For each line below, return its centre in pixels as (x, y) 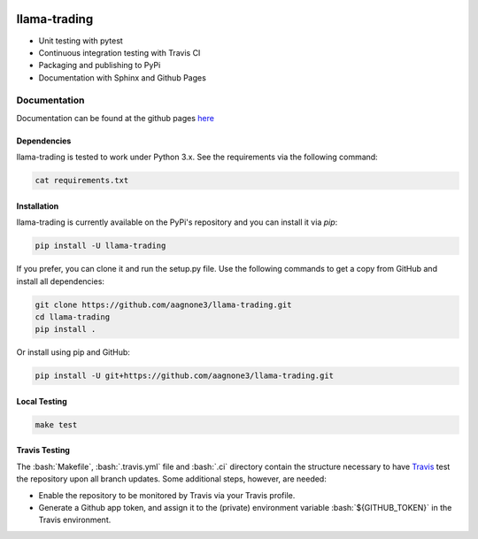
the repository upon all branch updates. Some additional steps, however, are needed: (171, 479)
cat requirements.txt (82, 181)
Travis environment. (75, 520)
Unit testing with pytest (81, 41)
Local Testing (42, 401)
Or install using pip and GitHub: (73, 352)
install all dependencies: (61, 281)
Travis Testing (43, 450)
